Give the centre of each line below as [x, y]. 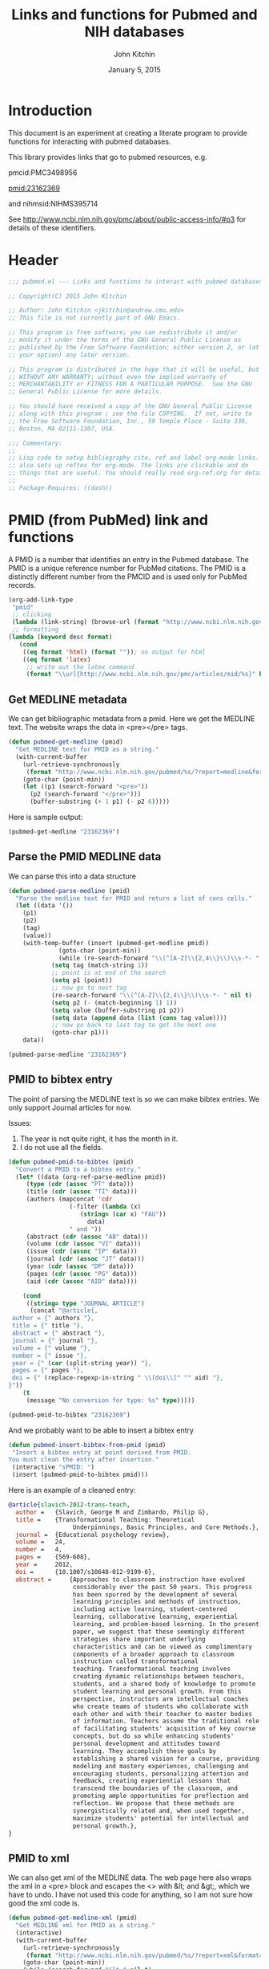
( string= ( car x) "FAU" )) [123, 1214]
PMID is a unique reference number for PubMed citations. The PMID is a [127, 568]
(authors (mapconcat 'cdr [69, 1199]
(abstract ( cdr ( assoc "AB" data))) [87, 1237]
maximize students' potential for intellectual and [161, 1818]
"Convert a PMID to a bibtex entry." [78, 1169]
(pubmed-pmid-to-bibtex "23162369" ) [69, 1415]
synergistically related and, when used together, [159, 1811]
